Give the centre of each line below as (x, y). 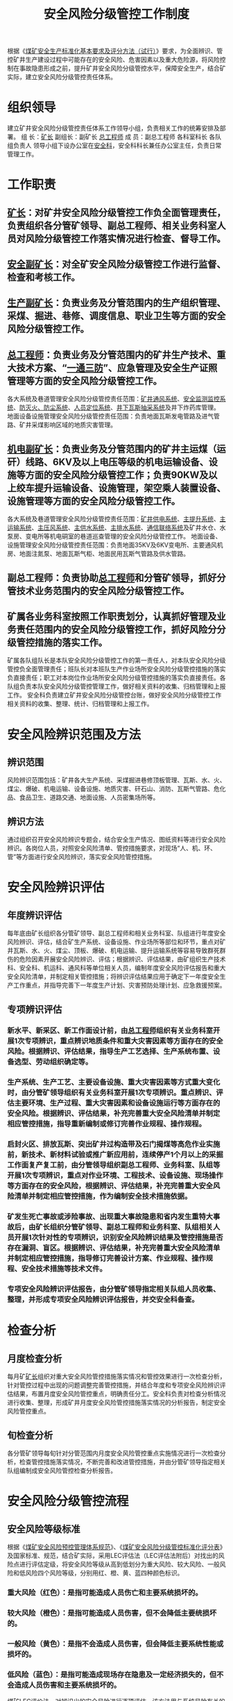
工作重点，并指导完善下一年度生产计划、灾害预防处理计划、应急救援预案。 (119, 985)
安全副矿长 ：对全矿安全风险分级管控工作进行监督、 (116, 264)
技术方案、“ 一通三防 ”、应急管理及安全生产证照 (117, 367)
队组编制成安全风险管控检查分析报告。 (62, 1470)
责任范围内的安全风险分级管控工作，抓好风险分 (116, 629)
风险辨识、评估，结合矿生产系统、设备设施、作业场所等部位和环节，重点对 (113, 942)
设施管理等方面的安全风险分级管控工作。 (94, 501)
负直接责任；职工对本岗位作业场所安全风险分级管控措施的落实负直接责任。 (113, 678)
